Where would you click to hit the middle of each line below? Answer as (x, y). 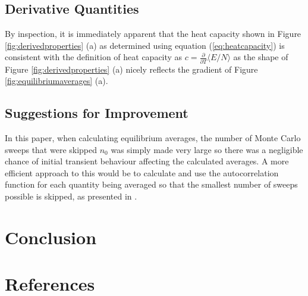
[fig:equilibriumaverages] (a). (56, 81)
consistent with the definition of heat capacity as (94, 57)
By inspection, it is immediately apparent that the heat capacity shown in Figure (153, 34)
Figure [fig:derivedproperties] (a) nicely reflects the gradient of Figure (131, 69)
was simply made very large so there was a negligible (207, 149)
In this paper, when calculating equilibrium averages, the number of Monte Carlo (153, 138)
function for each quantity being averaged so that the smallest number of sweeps (151, 184)
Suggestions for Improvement (97, 113)
